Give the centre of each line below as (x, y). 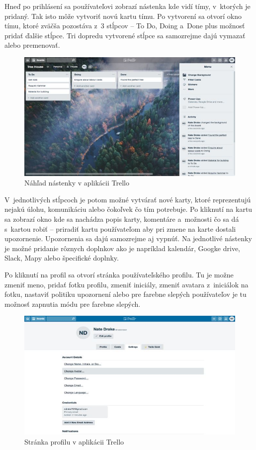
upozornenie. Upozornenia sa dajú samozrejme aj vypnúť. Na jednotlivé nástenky (128, 238)
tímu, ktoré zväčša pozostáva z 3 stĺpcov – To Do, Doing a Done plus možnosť (125, 26)
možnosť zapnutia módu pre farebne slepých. (73, 304)
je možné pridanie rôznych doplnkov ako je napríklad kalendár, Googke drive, (123, 248)
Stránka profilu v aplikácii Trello (74, 441)
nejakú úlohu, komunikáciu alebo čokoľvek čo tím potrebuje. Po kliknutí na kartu (128, 209)
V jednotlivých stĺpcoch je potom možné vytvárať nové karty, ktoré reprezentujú (128, 199)
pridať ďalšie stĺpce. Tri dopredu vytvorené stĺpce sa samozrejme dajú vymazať (125, 35)
